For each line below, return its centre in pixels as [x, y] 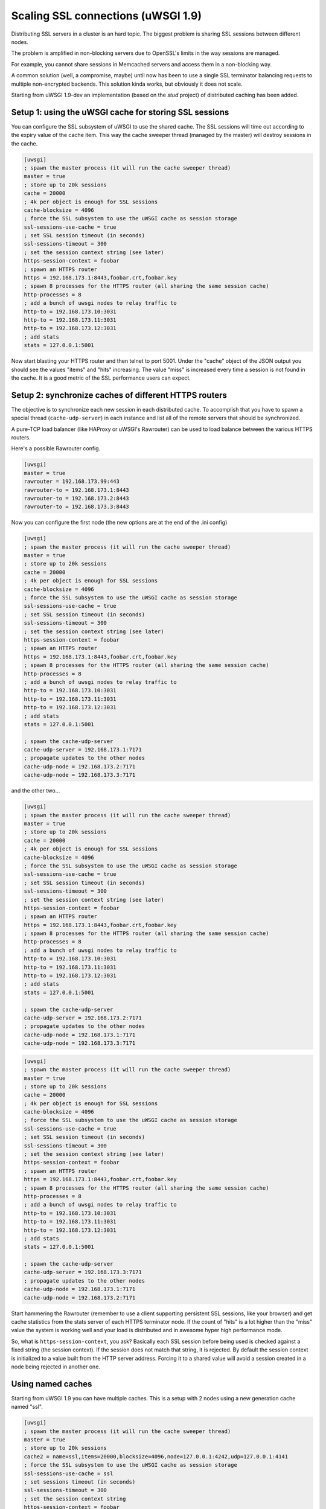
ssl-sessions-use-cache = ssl [69, 1473]
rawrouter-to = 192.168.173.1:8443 [76, 490]
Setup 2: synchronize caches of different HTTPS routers [119, 395]
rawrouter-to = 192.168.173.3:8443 [76, 507]
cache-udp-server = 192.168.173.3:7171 [83, 1272]
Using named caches [52, 1384]
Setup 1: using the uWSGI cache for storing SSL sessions [120, 112]
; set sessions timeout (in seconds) [80, 1482]
